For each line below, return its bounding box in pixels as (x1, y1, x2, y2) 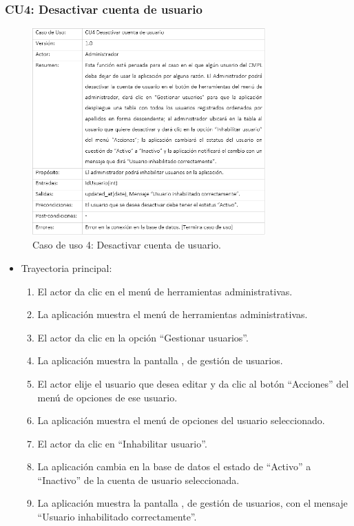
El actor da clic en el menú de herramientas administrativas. (37, 284, 293, 298)
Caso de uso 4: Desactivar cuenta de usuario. (32, 238, 221, 252)
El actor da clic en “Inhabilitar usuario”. (37, 436, 207, 450)
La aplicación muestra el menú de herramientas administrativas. (37, 307, 308, 322)
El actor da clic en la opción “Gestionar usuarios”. (37, 330, 249, 344)
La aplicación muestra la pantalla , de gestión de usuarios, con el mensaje (37, 496, 348, 510)
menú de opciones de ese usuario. (37, 390, 178, 404)
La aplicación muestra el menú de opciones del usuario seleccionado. (37, 413, 325, 428)
